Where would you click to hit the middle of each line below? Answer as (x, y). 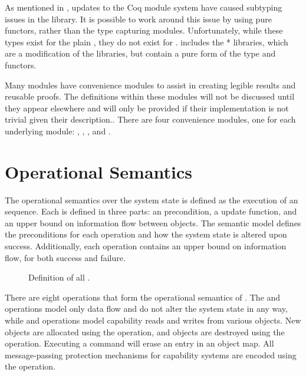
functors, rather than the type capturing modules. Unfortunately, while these (144, 30)
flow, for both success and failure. (65, 257)
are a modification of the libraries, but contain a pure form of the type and (140, 53)
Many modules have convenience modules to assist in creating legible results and (150, 85)
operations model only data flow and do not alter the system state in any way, (146, 309)
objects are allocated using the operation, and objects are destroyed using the (145, 332)
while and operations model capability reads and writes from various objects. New (153, 320)
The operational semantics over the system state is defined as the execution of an (152, 199)
